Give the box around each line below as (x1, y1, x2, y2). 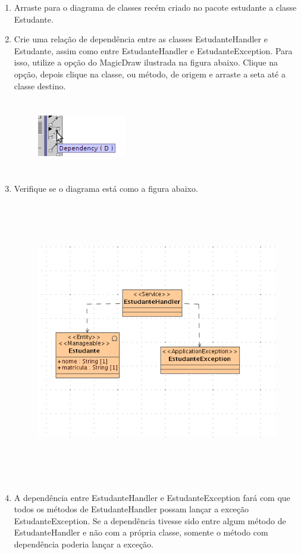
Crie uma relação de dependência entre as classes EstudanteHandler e (14, 33, 268, 45)
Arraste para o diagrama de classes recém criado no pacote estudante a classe (14, 1, 297, 13)
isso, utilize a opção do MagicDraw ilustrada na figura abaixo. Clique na (14, 56, 278, 69)
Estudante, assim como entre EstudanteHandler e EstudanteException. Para (14, 44, 293, 57)
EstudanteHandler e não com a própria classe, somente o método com (14, 526, 268, 539)
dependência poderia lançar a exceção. (14, 537, 153, 550)
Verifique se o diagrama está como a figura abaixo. (14, 182, 198, 194)
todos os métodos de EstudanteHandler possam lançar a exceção (14, 503, 249, 515)
